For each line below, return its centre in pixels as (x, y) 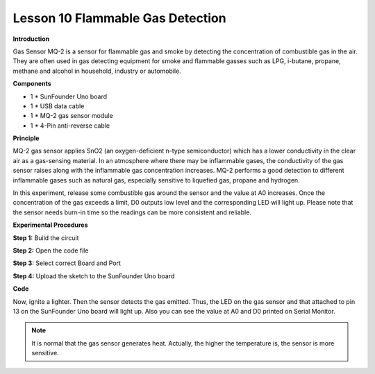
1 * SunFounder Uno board (69, 96)
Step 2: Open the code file (51, 250)
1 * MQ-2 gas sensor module (72, 116)
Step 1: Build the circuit (46, 238)
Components (32, 84)
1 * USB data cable (57, 106)
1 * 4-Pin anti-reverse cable (70, 126)
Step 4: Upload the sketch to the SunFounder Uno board (94, 276)
